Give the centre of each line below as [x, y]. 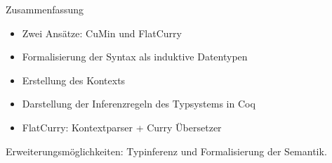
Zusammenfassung [45, 9]
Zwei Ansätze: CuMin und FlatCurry [102, 33]
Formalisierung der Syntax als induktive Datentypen [135, 57]
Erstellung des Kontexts [74, 80]
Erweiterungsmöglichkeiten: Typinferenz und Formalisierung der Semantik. [166, 151]
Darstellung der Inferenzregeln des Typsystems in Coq [139, 104]
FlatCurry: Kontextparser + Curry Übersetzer [122, 127]
